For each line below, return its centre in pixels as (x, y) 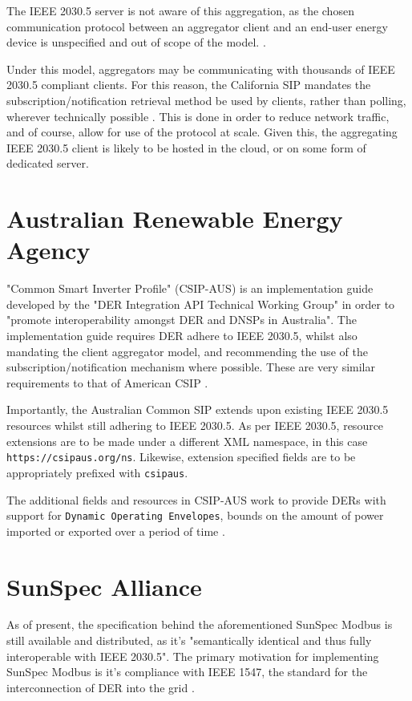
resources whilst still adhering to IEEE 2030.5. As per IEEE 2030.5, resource (195, 425)
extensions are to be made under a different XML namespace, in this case (187, 441)
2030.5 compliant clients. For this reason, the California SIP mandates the (189, 85)
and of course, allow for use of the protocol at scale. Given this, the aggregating (202, 132)
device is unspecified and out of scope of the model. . (136, 42)
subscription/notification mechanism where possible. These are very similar (191, 367)
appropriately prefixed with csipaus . (97, 472)
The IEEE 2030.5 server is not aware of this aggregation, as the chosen (180, 10)
